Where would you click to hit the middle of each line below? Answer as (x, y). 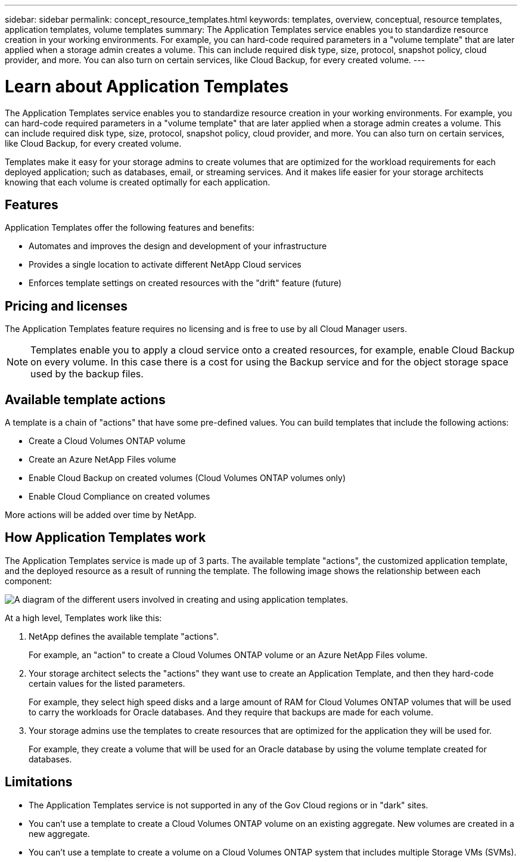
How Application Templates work (105, 538)
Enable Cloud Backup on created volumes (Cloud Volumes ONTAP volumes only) (187, 478)
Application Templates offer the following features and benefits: (130, 228)
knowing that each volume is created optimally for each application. (138, 182)
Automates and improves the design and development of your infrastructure (178, 246)
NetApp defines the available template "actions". (124, 636)
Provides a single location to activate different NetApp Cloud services (165, 265)
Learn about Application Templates (147, 86)
